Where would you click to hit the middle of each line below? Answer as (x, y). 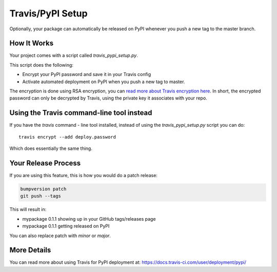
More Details (30, 250)
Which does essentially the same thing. (51, 148)
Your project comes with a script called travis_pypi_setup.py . (74, 55)
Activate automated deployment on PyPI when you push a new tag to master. (104, 82)
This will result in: (28, 209)
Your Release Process (45, 163)
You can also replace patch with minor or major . (60, 236)
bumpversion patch (43, 189)
